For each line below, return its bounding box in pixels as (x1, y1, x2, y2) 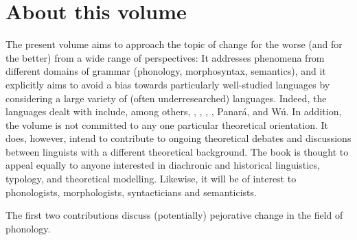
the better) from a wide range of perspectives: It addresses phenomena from (5, 50, 325, 64)
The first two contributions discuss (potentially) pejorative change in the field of (5, 208, 343, 222)
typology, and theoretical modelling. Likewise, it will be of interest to (5, 171, 297, 186)
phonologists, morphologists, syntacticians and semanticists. (5, 184, 257, 199)
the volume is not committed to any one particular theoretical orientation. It (5, 117, 329, 132)
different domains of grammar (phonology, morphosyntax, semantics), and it (5, 64, 326, 78)
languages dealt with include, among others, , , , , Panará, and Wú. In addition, (5, 104, 342, 119)
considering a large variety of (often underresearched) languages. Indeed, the (5, 91, 327, 105)
